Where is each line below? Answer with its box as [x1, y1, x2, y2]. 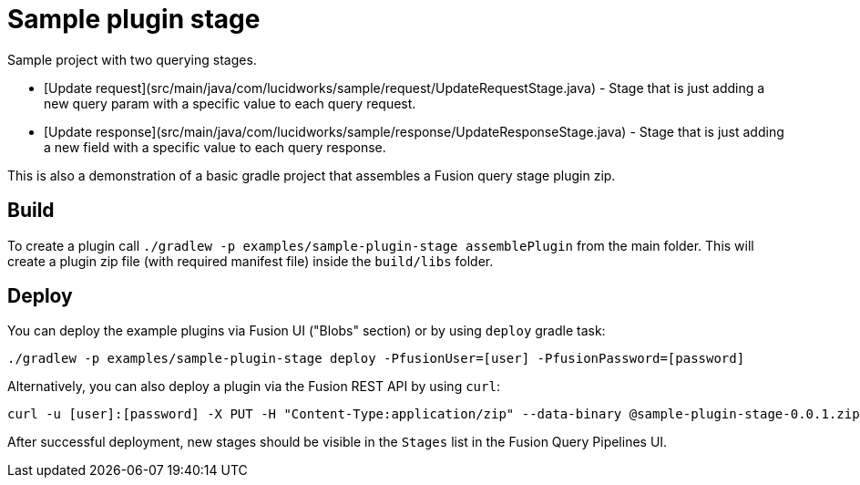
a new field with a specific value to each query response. [44, 139, 386, 155]
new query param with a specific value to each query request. [44, 95, 416, 111]
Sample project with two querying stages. [7, 51, 257, 67]
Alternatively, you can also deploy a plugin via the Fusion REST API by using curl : [7, 378, 500, 395]
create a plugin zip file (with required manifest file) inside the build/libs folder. [7, 253, 494, 269]
